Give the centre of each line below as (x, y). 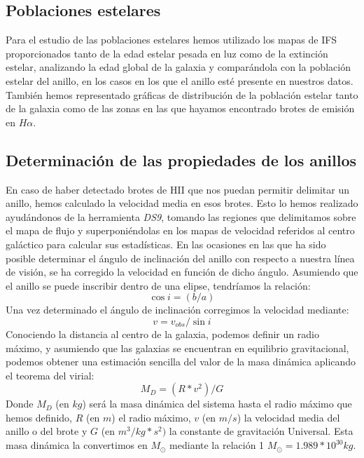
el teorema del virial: (50, 375)
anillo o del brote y (47, 431)
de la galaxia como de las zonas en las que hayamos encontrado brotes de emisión (180, 108)
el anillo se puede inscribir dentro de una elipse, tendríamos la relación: (158, 285)
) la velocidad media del (288, 417)
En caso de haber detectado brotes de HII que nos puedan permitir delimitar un (178, 189)
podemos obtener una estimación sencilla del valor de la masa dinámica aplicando (181, 362)
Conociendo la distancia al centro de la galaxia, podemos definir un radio (162, 334)
